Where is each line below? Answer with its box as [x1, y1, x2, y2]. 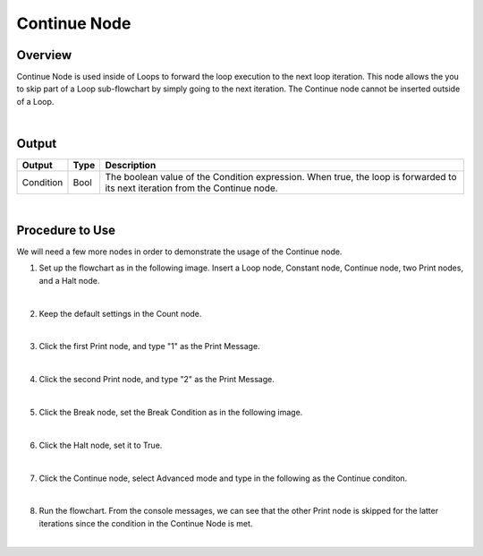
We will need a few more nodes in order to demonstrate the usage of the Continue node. [16, 246, 343, 257]
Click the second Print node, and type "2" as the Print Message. [38, 374, 275, 385]
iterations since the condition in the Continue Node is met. [38, 518, 253, 528]
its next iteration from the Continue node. [105, 182, 278, 194]
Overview [16, 47, 72, 63]
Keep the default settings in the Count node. [38, 308, 202, 319]
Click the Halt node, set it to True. [38, 440, 163, 450]
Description [105, 159, 157, 172]
